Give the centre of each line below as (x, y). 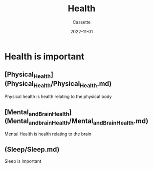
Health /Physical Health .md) (73, 84)
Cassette (82, 22)
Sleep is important (23, 161)
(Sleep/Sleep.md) (32, 149)
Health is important (44, 56)
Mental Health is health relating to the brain (48, 134)
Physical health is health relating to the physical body (58, 97)
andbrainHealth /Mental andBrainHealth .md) (88, 121)
